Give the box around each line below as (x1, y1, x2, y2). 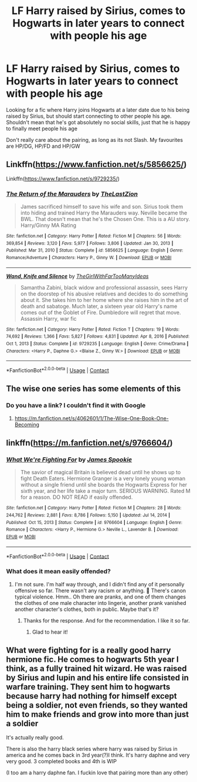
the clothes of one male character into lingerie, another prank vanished (14, 599, 186, 606)
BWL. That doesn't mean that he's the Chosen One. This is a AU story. (20, 216, 191, 223)
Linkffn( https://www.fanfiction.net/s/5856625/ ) (6, 159, 187, 169)
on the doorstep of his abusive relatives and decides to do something (20, 290, 188, 297)
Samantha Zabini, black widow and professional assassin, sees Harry (20, 284, 188, 291)
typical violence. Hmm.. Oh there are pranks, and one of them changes (14, 593, 186, 600)
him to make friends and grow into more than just (6, 709, 189, 719)
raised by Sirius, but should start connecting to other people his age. (6, 113, 172, 120)
